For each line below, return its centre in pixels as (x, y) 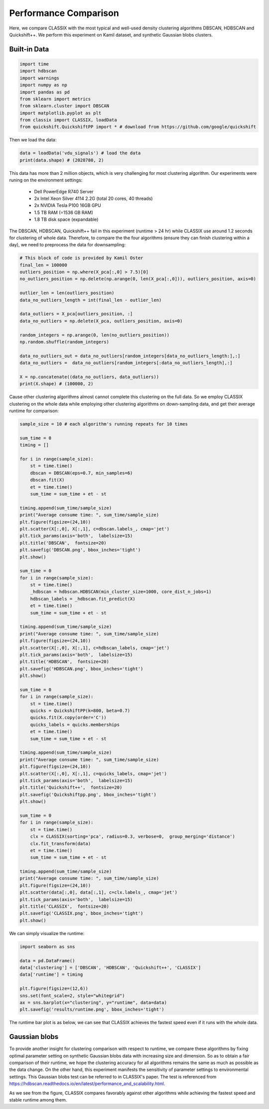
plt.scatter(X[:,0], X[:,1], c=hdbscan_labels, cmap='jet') (95, 648)
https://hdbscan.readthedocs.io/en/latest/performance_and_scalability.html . (87, 1084)
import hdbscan (38, 71)
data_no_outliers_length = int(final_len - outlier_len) (91, 300)
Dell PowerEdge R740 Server (64, 191)
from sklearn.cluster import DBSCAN (65, 106)
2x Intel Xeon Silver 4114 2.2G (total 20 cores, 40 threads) (93, 198)
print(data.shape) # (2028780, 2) (62, 160)
